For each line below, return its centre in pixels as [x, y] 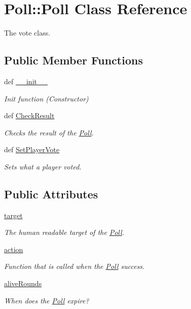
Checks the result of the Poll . [49, 132]
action [14, 249]
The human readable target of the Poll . [64, 232]
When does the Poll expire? [47, 300]
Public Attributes [51, 194]
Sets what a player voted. [43, 166]
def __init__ [26, 81]
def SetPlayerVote [32, 149]
